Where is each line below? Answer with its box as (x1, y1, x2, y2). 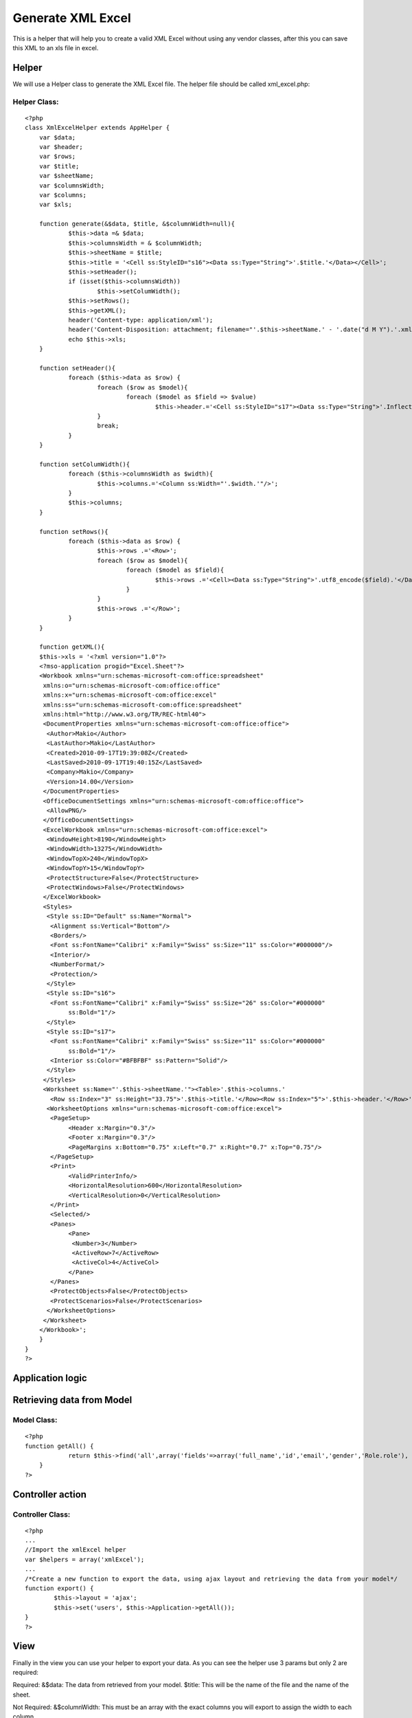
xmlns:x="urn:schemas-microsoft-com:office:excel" (43, 691, 217, 699)
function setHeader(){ (38, 364, 116, 372)
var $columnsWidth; (38, 181, 105, 189)
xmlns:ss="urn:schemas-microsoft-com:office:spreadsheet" (43, 701, 242, 709)
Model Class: (12, 1415, 58, 1425)
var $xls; (38, 201, 72, 209)
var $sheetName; (38, 172, 94, 180)
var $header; (38, 143, 83, 150)
